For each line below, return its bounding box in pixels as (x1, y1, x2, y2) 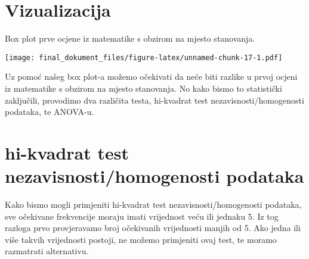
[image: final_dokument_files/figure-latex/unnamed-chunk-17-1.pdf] (5, 53, 283, 62)
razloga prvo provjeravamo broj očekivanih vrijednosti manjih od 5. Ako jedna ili (5, 221, 301, 234)
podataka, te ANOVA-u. (5, 105, 94, 118)
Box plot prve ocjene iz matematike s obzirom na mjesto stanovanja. (5, 32, 255, 45)
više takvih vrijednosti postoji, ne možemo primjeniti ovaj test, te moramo (5, 233, 277, 245)
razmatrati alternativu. (5, 245, 89, 257)
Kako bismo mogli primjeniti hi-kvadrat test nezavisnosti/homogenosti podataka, (5, 198, 302, 211)
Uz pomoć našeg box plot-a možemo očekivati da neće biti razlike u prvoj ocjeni (5, 70, 298, 83)
